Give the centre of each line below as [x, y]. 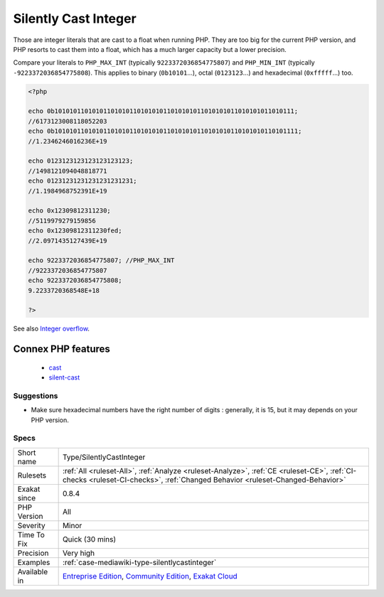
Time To [31, 534]
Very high [79, 553]
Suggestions [36, 396]
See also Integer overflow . [52, 329]
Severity [31, 525]
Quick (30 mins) [89, 539]
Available [33, 571]
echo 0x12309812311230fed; [75, 231]
